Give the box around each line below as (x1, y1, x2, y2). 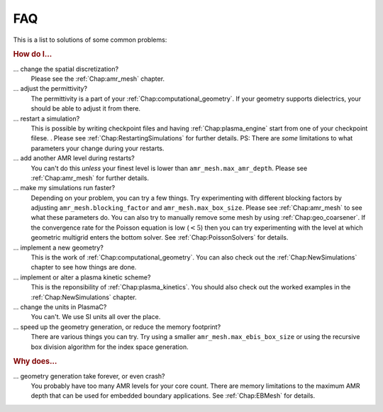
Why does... (13, 357, 57, 367)
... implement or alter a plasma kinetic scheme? (13, 273, 151, 282)
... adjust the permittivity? (13, 84, 88, 93)
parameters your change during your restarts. (30, 144, 165, 152)
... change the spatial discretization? (13, 65, 119, 73)
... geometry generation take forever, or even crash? (13, 372, 165, 380)
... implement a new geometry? (13, 243, 104, 252)
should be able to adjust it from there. (30, 104, 141, 113)
